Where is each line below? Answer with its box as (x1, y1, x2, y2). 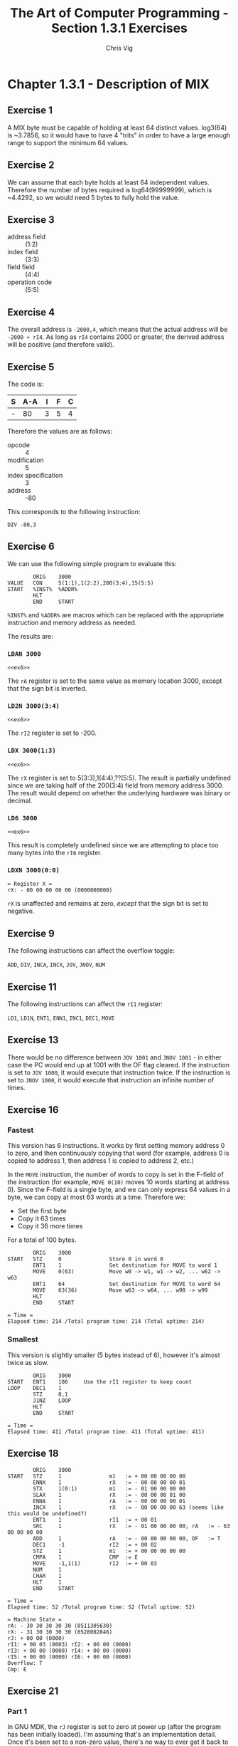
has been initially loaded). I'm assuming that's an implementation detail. (7, 1730, 217, 1739)
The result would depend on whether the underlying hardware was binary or (7, 788, 231, 797)
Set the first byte (17, 1207, 67, 1216)
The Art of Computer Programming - (10, 5, 229, 21)
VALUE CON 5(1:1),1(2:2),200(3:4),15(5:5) (7, 579, 154, 587)
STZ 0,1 (33, 1391, 69, 1398)
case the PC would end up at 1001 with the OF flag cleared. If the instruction (7, 1060, 229, 1069)
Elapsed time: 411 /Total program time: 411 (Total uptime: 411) (7, 1428, 205, 1436)
